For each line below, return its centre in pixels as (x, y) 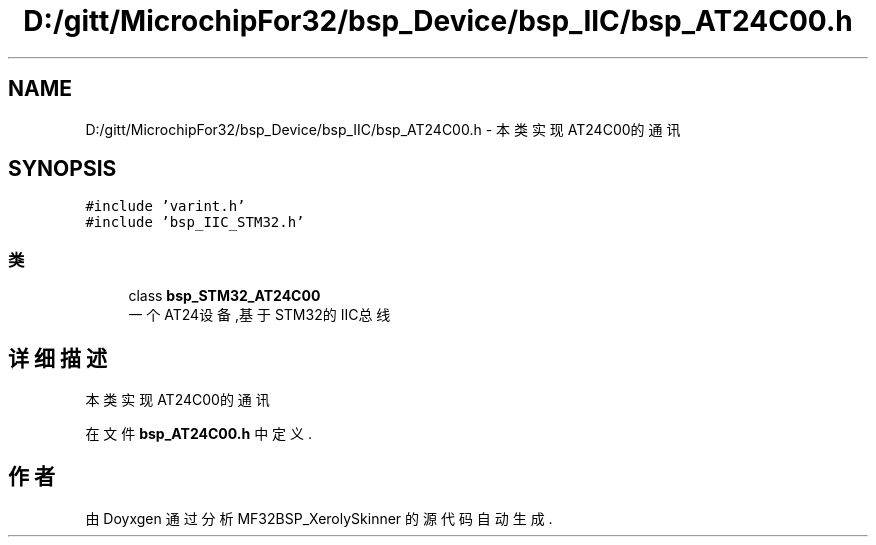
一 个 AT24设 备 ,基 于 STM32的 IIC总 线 (259, 315)
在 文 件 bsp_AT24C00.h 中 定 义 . (198, 434)
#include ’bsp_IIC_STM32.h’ (195, 222)
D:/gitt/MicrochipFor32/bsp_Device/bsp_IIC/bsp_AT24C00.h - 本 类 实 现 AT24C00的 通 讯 (383, 129)
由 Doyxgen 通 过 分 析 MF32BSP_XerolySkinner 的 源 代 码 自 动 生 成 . (319, 518)
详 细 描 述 (57, 358)
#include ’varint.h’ (165, 206)
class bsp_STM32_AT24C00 (224, 296)
